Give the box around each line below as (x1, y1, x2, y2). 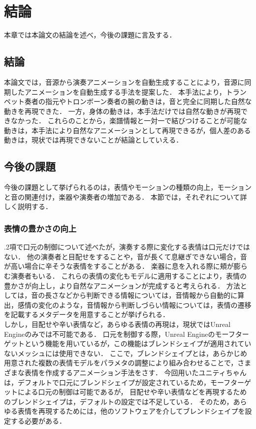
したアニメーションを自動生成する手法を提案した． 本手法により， (10, 86, 226, 97)
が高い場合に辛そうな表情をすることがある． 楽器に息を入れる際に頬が (4, 261, 234, 271)
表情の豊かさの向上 (4, 222, 77, 234)
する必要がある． (10, 415, 66, 426)
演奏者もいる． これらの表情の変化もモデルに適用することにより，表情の (10, 271, 247, 281)
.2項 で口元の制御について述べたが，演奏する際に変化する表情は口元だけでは (4, 242, 250, 252)
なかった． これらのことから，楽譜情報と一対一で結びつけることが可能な (10, 115, 248, 126)
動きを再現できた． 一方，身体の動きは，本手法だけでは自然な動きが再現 (4, 106, 241, 116)
